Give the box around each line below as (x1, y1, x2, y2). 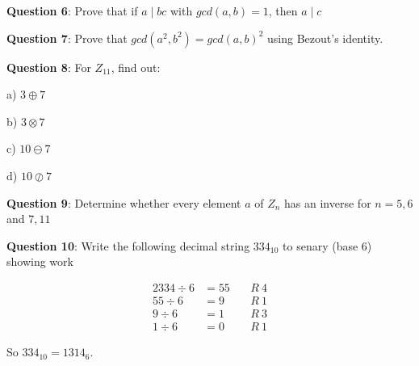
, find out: (111, 58, 161, 75)
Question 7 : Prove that (6, 29, 128, 46)
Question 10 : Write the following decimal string (6, 237, 250, 254)
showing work (6, 253, 73, 270)
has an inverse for (284, 194, 371, 211)
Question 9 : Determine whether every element (6, 194, 241, 211)
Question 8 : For (6, 58, 91, 75)
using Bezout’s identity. (267, 29, 383, 46)
